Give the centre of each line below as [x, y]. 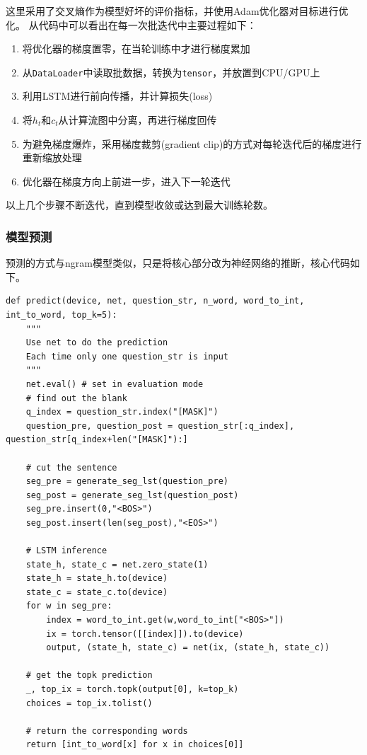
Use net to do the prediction [97, 343]
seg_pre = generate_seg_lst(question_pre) [127, 482]
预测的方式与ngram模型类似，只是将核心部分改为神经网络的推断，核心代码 [178, 263]
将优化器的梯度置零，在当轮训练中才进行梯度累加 [136, 48]
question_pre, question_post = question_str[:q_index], [160, 426]
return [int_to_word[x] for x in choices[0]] [135, 745]
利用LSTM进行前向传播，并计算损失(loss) [117, 96]
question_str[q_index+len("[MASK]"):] [97, 440]
